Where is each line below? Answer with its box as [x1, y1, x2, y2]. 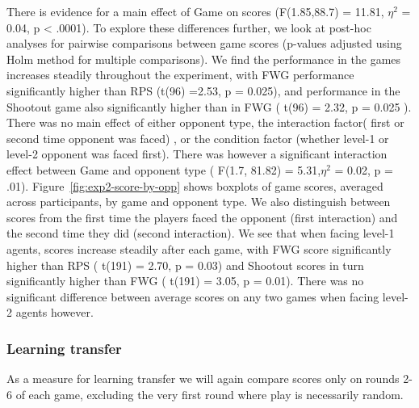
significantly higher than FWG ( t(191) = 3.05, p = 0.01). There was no [6, 272, 364, 289]
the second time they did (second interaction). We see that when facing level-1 [6, 225, 395, 242]
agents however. [15, 304, 94, 321]
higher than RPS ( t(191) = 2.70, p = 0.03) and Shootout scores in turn [6, 256, 364, 273]
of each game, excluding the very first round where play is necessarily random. [15, 385, 404, 402]
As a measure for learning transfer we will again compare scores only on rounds [6, 370, 400, 387]
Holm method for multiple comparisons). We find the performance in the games [6, 50, 401, 67]
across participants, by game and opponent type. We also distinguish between [6, 193, 391, 210]
